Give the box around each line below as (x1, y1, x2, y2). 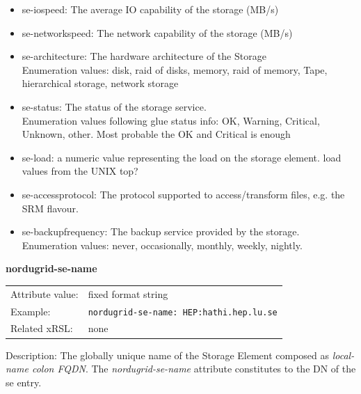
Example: (10, 304, 51, 318)
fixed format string (88, 286, 168, 301)
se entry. (6, 375, 42, 389)
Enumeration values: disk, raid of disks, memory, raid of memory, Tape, (22, 62, 328, 77)
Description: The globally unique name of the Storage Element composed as (6, 347, 330, 362)
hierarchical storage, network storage (22, 76, 179, 90)
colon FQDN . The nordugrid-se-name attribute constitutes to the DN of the (31, 361, 356, 376)
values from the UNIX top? (22, 164, 138, 178)
